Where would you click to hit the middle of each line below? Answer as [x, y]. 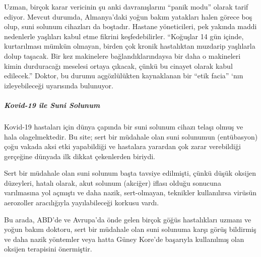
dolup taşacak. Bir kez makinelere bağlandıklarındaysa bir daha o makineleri [122, 55]
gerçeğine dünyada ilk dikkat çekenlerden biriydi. [80, 156]
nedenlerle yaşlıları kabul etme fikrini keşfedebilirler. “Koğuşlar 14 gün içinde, [124, 36]
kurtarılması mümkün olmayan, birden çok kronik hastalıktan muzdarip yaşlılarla [130, 46]
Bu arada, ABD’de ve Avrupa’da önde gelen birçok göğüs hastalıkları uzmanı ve [128, 219]
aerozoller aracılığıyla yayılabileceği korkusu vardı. [82, 203]
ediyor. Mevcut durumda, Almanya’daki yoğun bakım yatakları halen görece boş [128, 16]
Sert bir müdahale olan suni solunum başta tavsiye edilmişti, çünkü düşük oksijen [130, 173]
